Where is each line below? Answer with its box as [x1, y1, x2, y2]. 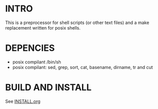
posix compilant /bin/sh [12, 58, 61, 65]
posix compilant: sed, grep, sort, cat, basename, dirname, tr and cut [12, 64, 153, 70]
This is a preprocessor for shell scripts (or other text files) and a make [5, 19, 149, 25]
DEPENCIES [5, 42, 55, 54]
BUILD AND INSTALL [5, 82, 92, 93]
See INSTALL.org [5, 98, 41, 104]
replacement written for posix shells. [5, 24, 81, 30]
